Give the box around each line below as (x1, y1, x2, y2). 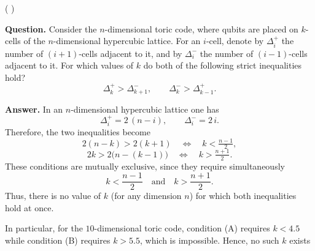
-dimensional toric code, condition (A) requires (94, 222, 270, 234)
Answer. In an (5, 102, 63, 115)
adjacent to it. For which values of (5, 59, 134, 72)
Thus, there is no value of (5, 189, 101, 202)
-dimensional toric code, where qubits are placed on (104, 22, 298, 35)
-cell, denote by (206, 34, 264, 47)
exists (289, 234, 311, 246)
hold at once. (5, 201, 54, 214)
